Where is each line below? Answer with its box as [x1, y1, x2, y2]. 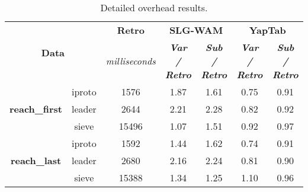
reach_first [9, 102, 62, 116]
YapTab [249, 23, 286, 37]
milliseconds [105, 54, 156, 68]
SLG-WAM [169, 23, 223, 37]
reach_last [10, 153, 62, 167]
